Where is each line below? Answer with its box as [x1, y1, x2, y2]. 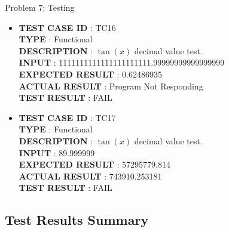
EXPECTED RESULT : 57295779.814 [19, 158, 170, 171]
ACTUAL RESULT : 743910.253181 [19, 169, 162, 182]
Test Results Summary [5, 211, 149, 229]
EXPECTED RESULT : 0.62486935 [19, 67, 162, 80]
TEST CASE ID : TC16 [19, 21, 116, 33]
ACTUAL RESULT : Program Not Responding [19, 79, 203, 92]
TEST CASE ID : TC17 [19, 111, 116, 123]
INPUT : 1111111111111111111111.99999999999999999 [19, 56, 225, 69]
